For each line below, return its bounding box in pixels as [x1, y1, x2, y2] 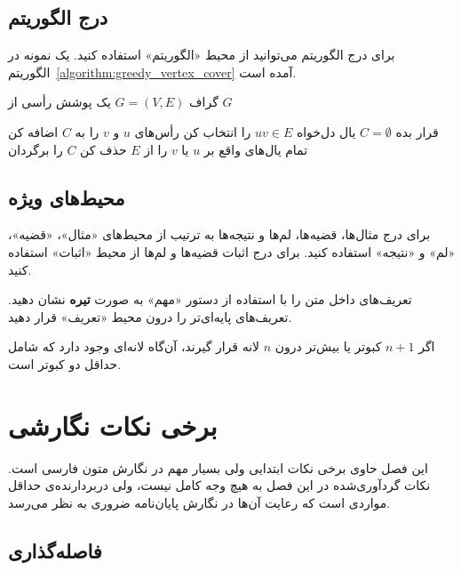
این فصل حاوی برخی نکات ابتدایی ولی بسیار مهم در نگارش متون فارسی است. [8, 458, 428, 477]
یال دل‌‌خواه [296, 122, 356, 140]
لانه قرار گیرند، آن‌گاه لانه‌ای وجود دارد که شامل [8, 337, 260, 356]
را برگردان [8, 140, 63, 158]
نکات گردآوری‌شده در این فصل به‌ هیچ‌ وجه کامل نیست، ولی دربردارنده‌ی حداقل [8, 476, 431, 494]
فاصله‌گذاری [8, 536, 102, 564]
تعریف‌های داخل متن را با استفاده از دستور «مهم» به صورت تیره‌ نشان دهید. [8, 290, 412, 309]
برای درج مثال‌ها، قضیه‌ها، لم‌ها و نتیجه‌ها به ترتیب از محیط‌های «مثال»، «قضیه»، [8, 225, 431, 244]
